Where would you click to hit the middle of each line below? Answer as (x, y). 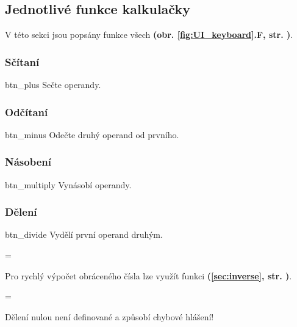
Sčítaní (22, 61)
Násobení (28, 162)
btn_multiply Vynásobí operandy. (68, 184)
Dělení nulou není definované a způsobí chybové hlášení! (109, 316)
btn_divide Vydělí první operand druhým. (84, 234)
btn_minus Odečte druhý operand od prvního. (92, 134)
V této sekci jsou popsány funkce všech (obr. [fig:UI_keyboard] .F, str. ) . (149, 35)
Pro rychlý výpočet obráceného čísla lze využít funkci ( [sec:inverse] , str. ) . (148, 275)
